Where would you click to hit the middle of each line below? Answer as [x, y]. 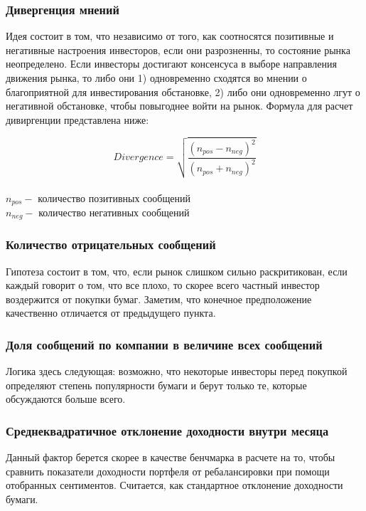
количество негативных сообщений [114, 212]
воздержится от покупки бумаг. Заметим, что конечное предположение [159, 299]
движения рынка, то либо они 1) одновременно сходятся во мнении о [156, 78]
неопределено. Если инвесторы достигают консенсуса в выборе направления [171, 64]
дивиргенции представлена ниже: [77, 119]
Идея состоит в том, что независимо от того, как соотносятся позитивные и [170, 36]
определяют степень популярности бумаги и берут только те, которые [156, 385]
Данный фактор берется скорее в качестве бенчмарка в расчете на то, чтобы [171, 457]
